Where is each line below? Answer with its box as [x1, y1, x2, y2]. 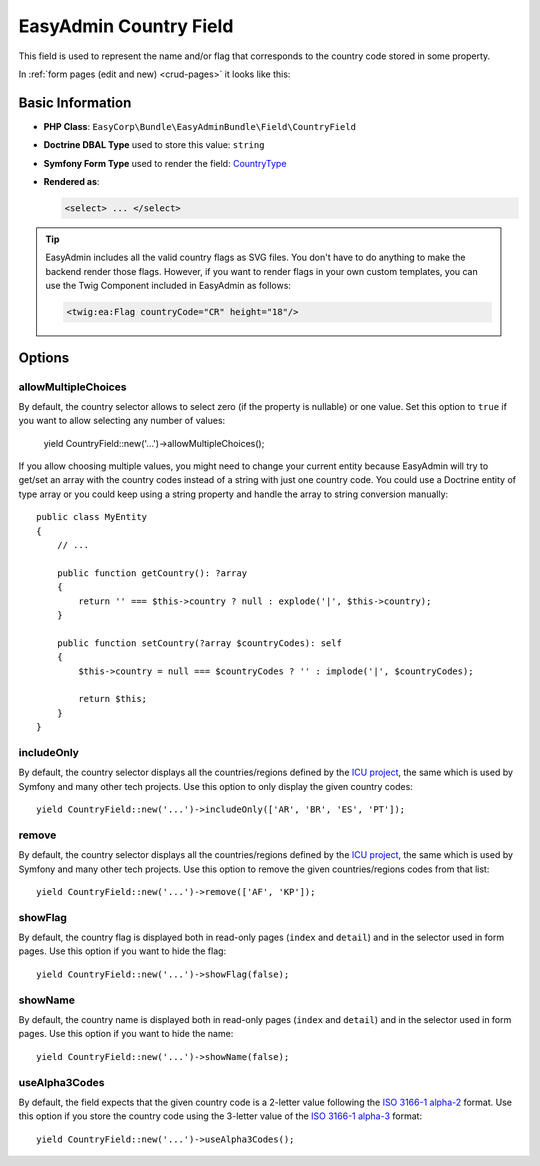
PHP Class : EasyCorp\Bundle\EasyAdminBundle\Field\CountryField [43, 120, 357, 132]
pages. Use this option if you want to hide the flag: [18, 945, 227, 957]
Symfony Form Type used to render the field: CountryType [43, 157, 287, 169]
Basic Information [18, 94, 132, 111]
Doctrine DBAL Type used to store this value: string [43, 139, 265, 151]
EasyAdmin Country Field [18, 15, 234, 37]
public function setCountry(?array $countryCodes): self [56, 637, 342, 649]
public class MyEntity [36, 511, 148, 523]
